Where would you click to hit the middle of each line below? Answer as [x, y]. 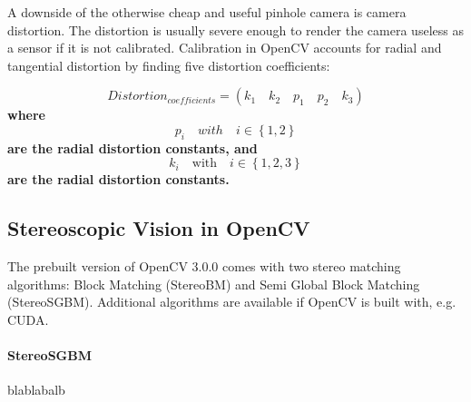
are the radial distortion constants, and [132, 147]
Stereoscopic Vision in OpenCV [159, 228]
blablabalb [36, 390]
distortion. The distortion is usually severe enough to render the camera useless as [235, 29]
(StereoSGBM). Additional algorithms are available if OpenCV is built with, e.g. [232, 302]
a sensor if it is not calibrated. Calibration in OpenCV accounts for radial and [225, 48]
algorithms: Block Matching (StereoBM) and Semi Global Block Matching [214, 284]
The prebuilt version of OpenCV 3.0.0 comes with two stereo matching [204, 266]
